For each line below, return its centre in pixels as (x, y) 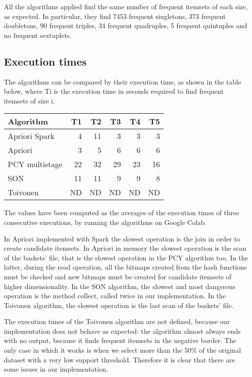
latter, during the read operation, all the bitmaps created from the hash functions (126, 267)
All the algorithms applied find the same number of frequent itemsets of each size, (126, 6)
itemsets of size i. (29, 100)
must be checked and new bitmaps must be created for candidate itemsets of (118, 276)
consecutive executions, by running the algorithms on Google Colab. (105, 222)
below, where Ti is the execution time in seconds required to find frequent (114, 91)
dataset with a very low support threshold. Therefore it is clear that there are (119, 359)
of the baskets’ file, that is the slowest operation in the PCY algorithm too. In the (126, 257)
